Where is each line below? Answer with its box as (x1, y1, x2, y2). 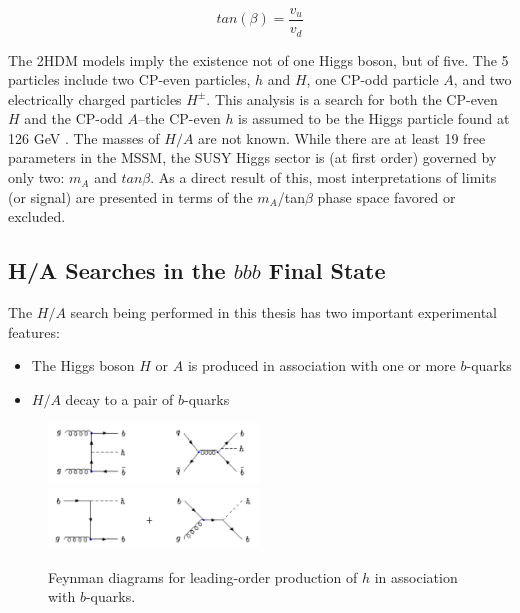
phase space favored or (317, 186, 456, 207)
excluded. (8, 206, 66, 227)
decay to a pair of (65, 388, 174, 409)
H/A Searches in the (8, 255, 226, 286)
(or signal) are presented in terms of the (8, 186, 253, 207)
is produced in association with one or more (187, 355, 456, 376)
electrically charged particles (8, 88, 182, 109)
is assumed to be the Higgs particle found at (238, 108, 510, 129)
